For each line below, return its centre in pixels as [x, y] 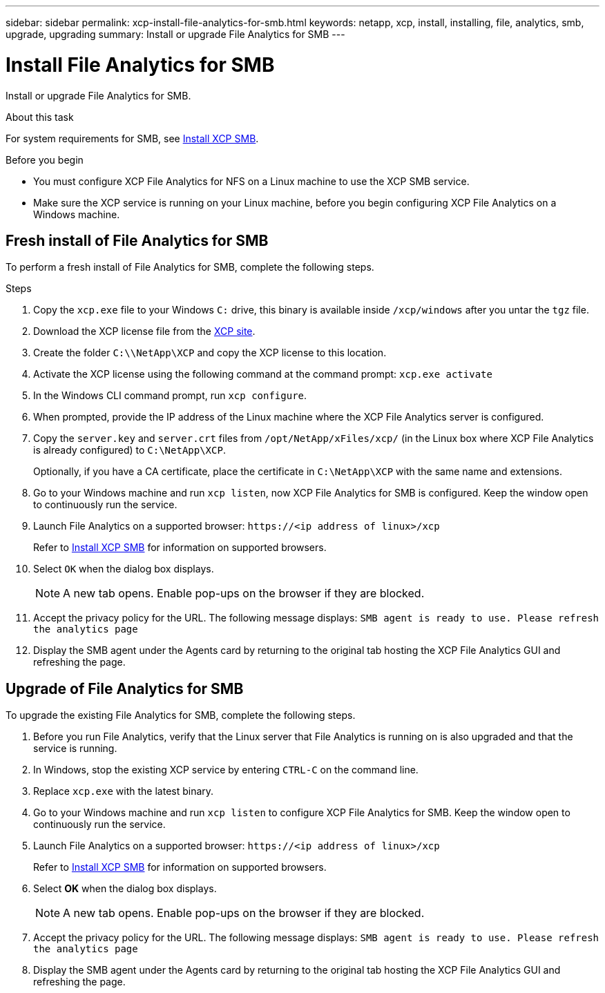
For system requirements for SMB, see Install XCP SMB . [132, 138]
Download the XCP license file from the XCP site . [144, 331]
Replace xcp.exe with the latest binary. [124, 791]
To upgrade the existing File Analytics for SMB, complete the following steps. [181, 715]
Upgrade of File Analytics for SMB [125, 688]
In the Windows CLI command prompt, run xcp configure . [170, 396]
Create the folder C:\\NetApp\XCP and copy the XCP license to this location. [210, 353]
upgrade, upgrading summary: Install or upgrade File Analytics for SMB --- [175, 34]
